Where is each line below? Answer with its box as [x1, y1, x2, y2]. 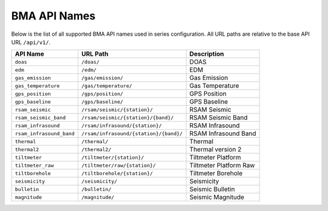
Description [189, 50, 224, 58]
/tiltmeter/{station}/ [81, 154, 145, 161]
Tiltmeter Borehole [189, 169, 243, 178]
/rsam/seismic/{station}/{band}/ [81, 114, 174, 121]
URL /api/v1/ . [11, 38, 51, 45]
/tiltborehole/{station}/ [81, 170, 153, 176]
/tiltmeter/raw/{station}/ [81, 162, 156, 169]
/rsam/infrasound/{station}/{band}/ [81, 130, 183, 136]
